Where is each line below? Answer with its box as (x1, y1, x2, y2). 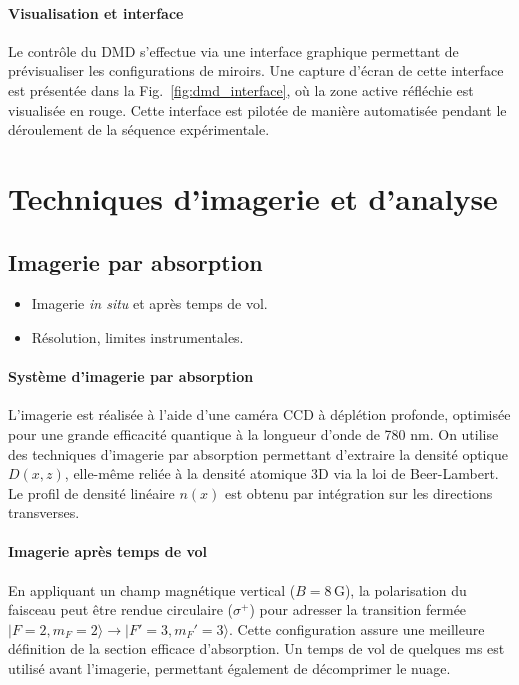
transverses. (8, 502, 80, 523)
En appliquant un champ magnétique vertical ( (8, 579, 296, 600)
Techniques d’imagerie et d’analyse (8, 177, 498, 218)
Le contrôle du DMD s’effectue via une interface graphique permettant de (8, 40, 459, 61)
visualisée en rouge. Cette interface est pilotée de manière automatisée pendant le (8, 99, 507, 120)
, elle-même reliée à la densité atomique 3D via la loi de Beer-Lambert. (64, 463, 499, 484)
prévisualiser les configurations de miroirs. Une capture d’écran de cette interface (8, 60, 504, 81)
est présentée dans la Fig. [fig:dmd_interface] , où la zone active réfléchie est (8, 79, 474, 100)
